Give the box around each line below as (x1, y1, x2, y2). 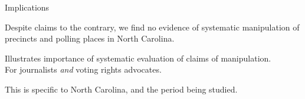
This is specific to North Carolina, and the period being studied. (5, 83, 238, 95)
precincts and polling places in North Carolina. (5, 32, 175, 45)
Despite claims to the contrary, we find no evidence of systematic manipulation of (5, 21, 300, 33)
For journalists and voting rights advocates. (5, 63, 162, 76)
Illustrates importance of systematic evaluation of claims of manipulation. (5, 52, 271, 64)
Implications (5, 1, 50, 13)
